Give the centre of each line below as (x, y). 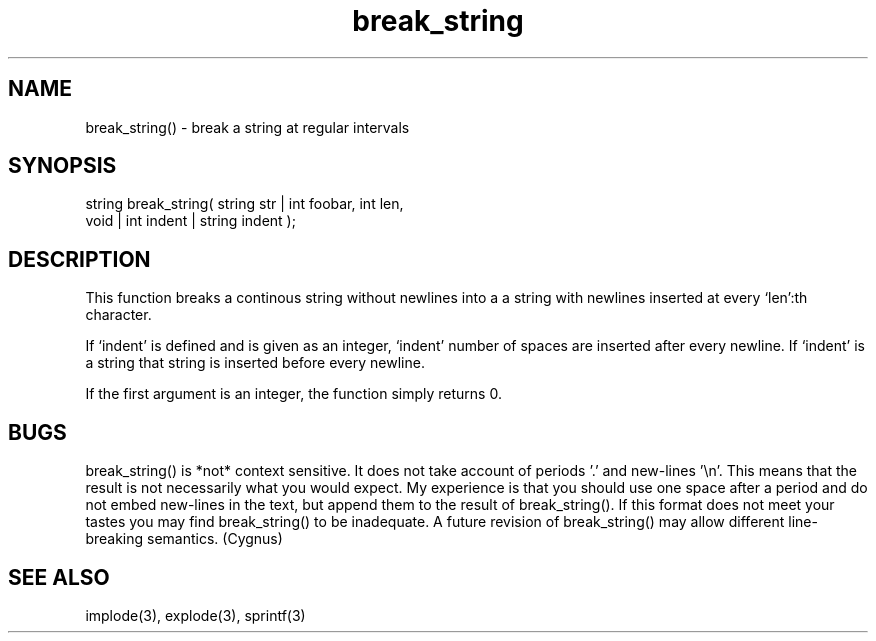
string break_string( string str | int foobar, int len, (244, 204)
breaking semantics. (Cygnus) (184, 539)
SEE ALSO (59, 577)
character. (118, 315)
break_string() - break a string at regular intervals (247, 127)
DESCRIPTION (79, 259)
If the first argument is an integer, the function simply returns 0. (293, 394)
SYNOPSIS (62, 166)
